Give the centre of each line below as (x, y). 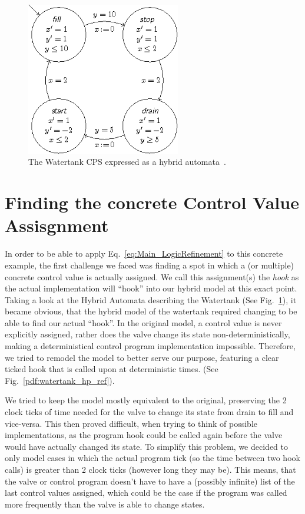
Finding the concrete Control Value (152, 202)
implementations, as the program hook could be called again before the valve (144, 435)
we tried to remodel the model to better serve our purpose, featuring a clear (142, 357)
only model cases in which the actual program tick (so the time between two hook (152, 458)
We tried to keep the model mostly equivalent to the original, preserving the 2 (146, 400)
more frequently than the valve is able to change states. (105, 504)
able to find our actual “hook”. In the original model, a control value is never (143, 322)
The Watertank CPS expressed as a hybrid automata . (127, 162)
